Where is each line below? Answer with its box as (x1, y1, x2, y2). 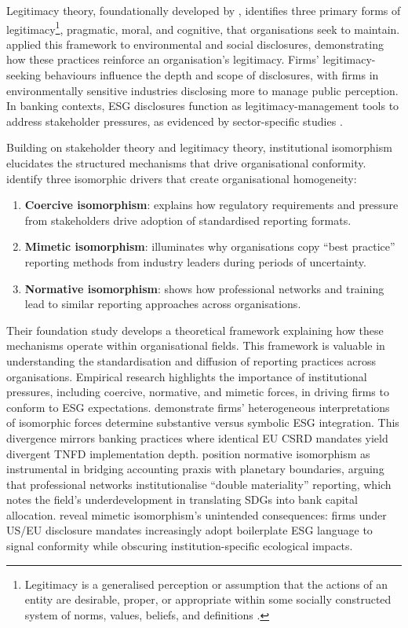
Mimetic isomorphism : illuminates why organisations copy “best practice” (24, 238, 395, 255)
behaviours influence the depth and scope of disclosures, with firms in (44, 67, 379, 83)
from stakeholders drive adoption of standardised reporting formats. (24, 211, 352, 228)
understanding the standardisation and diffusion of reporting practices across (6, 352, 377, 369)
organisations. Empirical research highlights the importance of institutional (6, 368, 367, 384)
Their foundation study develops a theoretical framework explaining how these (6, 321, 384, 338)
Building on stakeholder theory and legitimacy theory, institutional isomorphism (6, 139, 392, 156)
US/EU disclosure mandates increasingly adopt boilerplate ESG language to (6, 522, 373, 538)
